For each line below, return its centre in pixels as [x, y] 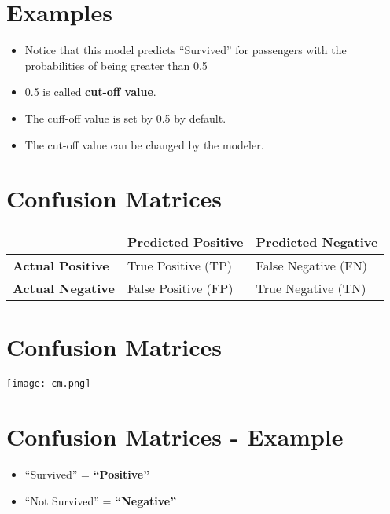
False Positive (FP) [180, 288]
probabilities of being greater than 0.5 [116, 65]
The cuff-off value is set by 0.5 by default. [125, 117]
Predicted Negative [317, 242]
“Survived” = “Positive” [87, 474]
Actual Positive [61, 266]
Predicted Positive [185, 242]
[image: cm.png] [49, 384]
